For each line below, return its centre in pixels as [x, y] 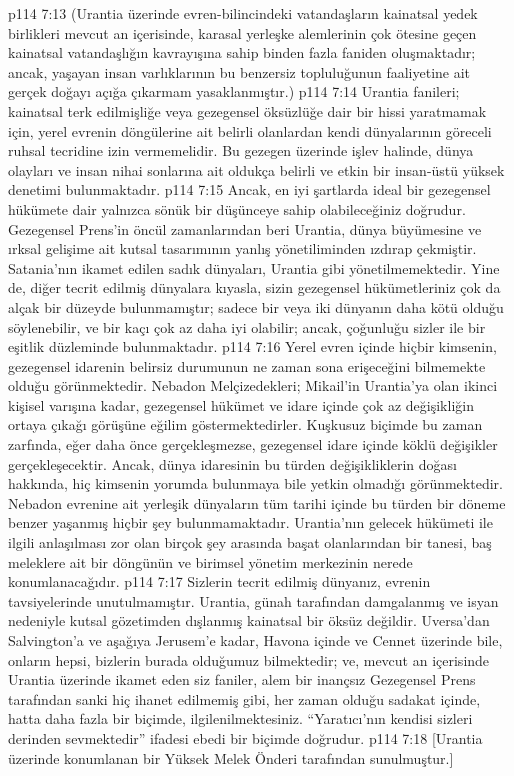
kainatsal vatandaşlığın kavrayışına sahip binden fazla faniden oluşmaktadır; [242, 52]
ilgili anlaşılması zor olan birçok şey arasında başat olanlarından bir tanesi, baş [250, 542]
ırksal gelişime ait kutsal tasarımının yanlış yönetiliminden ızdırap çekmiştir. [242, 248]
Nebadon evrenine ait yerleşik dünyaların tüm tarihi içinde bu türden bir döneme [257, 502]
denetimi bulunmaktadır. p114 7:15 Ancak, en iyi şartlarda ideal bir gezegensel [249, 189]
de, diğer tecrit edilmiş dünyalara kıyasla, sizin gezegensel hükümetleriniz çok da [254, 287]
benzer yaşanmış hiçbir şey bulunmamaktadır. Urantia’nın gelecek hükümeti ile [250, 522]
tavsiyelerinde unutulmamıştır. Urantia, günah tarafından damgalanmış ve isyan [253, 600]
